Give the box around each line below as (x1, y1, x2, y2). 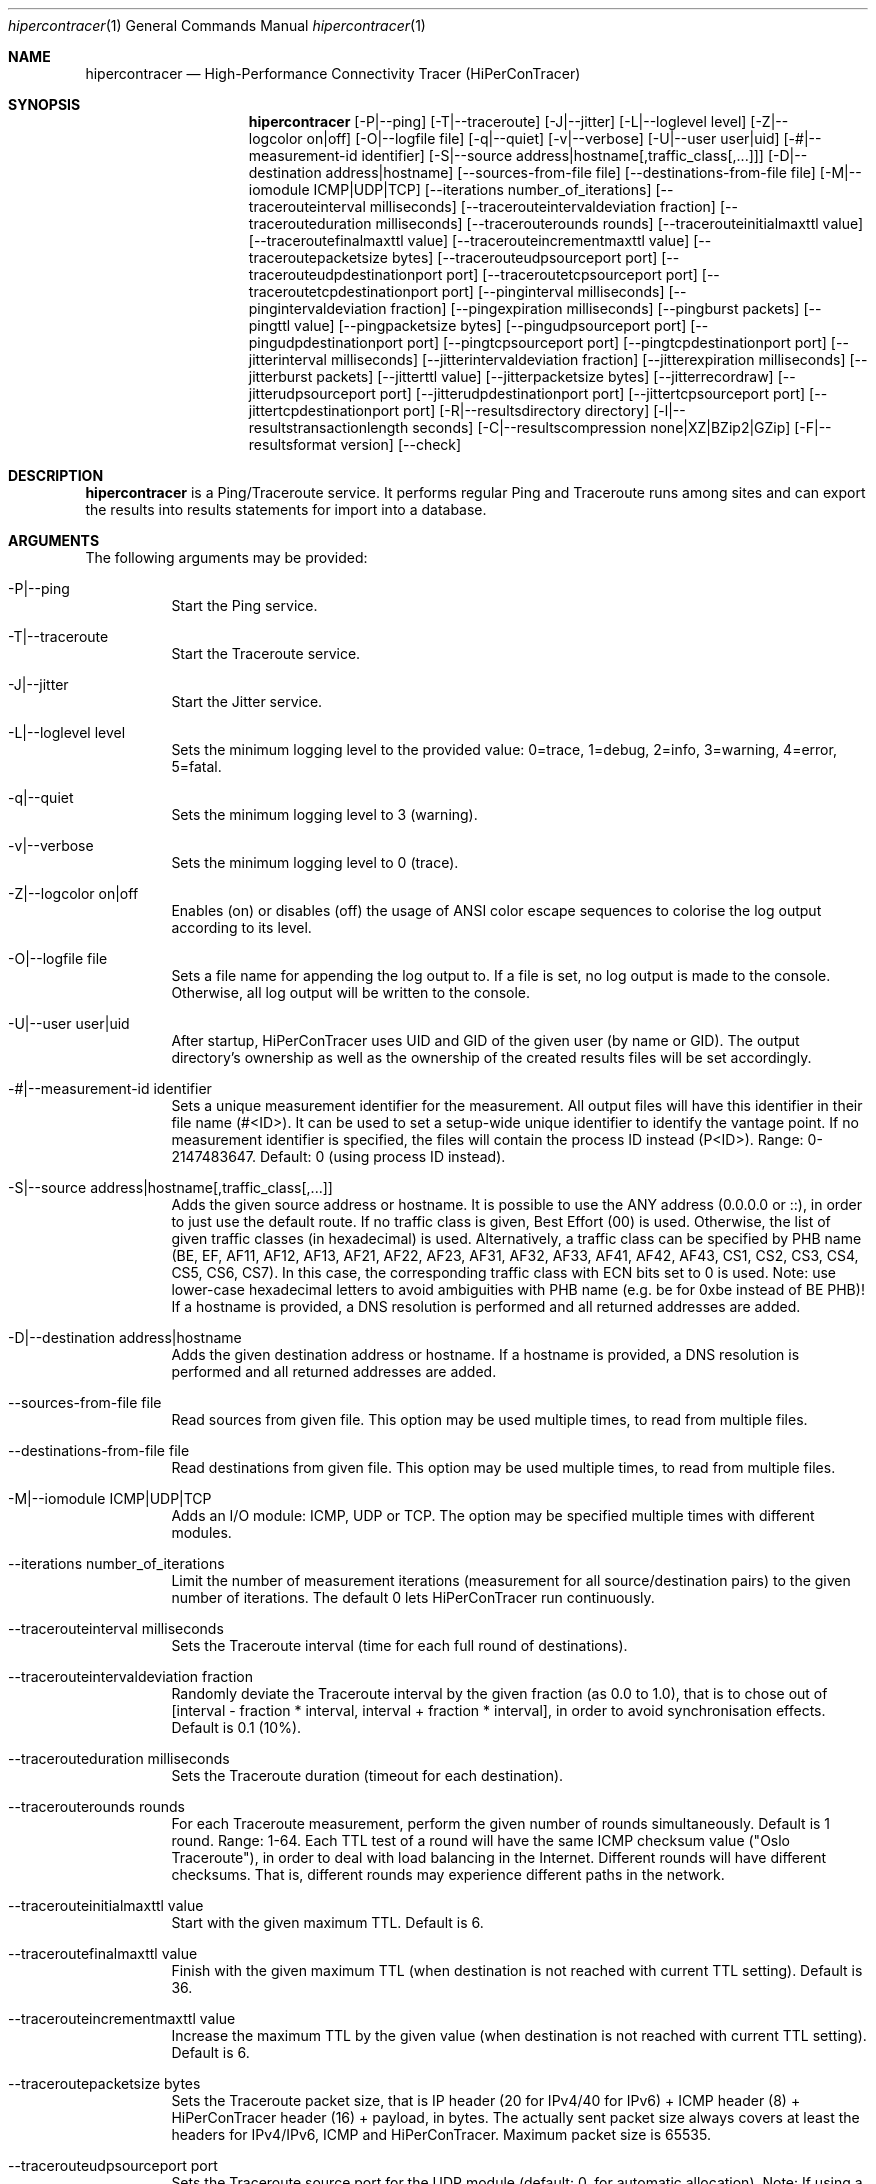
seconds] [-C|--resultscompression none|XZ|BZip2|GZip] (412, 419, 791, 436)
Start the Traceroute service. (171, 645, 361, 662)
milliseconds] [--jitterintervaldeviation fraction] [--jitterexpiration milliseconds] (330, 351, 846, 368)
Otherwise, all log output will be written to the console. (171, 984, 531, 1001)
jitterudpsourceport (248, 385, 376, 402)
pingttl (248, 317, 291, 334)
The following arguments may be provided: (85, 549, 368, 566)
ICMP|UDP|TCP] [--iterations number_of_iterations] (313, 181, 652, 198)
